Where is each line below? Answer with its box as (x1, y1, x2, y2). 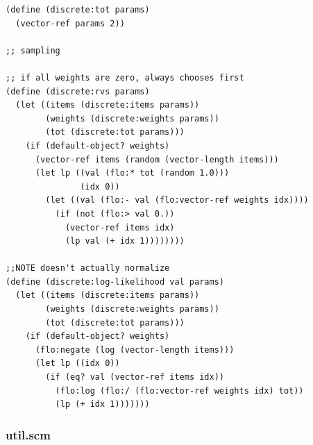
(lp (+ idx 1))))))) (55, 399, 150, 410)
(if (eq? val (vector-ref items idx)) (45, 372, 224, 383)
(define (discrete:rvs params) (6, 86, 150, 96)
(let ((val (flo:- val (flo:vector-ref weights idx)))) (45, 195, 309, 205)
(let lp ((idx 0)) (35, 358, 120, 369)
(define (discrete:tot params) (6, 5, 150, 15)
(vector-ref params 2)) (15, 18, 125, 28)
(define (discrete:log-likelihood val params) (6, 276, 224, 287)
